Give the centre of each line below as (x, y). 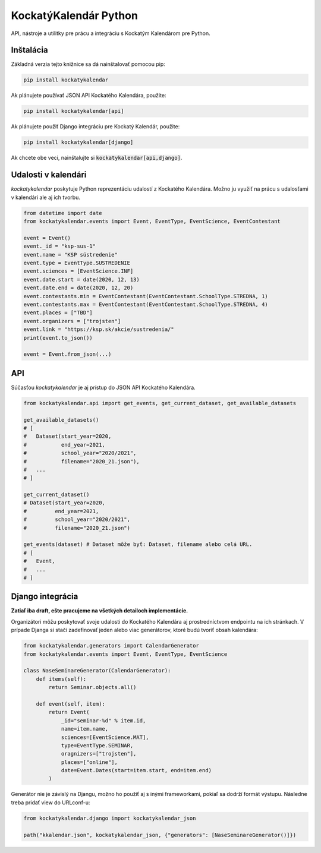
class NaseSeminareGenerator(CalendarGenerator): (97, 671)
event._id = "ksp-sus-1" (60, 246)
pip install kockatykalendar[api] (74, 111)
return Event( (69, 712)
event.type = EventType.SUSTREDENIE (77, 263)
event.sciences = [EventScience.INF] (78, 271)
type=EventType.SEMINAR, (97, 745)
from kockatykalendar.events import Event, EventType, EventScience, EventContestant (152, 222)
